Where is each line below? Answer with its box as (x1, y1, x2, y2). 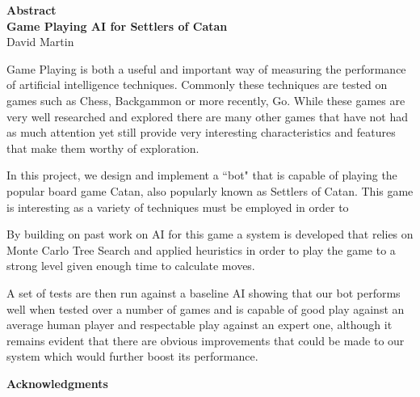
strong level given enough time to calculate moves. (6, 257, 255, 274)
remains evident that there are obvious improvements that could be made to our (6, 332, 405, 348)
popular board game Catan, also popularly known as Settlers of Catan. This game (6, 182, 414, 199)
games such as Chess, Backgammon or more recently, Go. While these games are (6, 91, 405, 108)
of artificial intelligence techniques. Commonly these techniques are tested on (6, 76, 388, 93)
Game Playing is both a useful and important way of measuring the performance (6, 60, 406, 77)
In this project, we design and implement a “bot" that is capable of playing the (6, 167, 397, 184)
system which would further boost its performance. (6, 348, 258, 365)
